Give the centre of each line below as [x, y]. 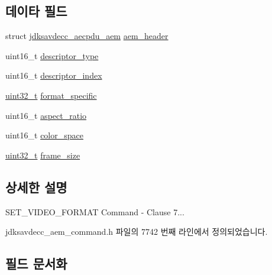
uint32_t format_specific [51, 95]
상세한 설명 [36, 187]
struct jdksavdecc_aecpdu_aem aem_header [87, 36]
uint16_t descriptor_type [52, 55]
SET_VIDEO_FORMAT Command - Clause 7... [95, 211]
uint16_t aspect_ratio [46, 115]
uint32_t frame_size [43, 155]
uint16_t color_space [44, 135]
